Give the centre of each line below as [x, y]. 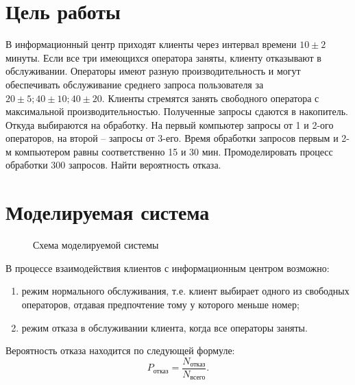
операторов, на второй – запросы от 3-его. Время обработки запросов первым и [172, 138]
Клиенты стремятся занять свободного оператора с [213, 98]
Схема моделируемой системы [96, 245]
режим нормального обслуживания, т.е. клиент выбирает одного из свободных [185, 291]
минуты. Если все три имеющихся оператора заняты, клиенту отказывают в [163, 57]
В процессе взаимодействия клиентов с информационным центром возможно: [168, 268]
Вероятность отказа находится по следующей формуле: [120, 350]
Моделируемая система [108, 212]
